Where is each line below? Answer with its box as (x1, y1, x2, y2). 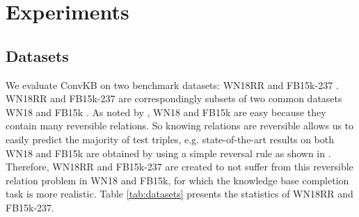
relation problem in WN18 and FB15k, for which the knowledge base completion (6, 172, 349, 187)
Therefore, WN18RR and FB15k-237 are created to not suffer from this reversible (6, 159, 353, 174)
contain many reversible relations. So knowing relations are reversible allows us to (6, 118, 354, 133)
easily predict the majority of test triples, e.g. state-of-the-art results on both (6, 131, 334, 146)
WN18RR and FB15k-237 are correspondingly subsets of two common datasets (6, 91, 342, 106)
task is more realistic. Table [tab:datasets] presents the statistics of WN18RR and (6, 186, 353, 201)
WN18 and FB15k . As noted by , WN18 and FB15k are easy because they (6, 104, 326, 119)
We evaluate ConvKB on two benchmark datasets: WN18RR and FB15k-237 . (6, 77, 339, 92)
